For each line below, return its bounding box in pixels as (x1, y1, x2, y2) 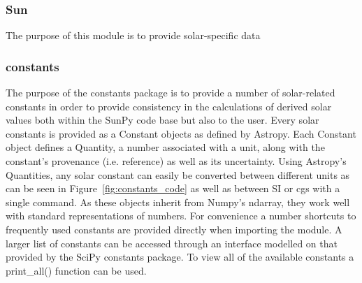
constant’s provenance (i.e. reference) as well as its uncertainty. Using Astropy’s (6, 154, 347, 168)
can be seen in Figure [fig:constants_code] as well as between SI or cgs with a (6, 181, 340, 196)
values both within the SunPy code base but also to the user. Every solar (6, 113, 319, 127)
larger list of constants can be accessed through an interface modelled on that (6, 235, 338, 250)
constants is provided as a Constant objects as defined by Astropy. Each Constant (6, 126, 356, 140)
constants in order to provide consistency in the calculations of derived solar (6, 99, 332, 113)
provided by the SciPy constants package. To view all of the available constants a (6, 249, 354, 264)
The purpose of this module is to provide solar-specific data (6, 28, 261, 43)
